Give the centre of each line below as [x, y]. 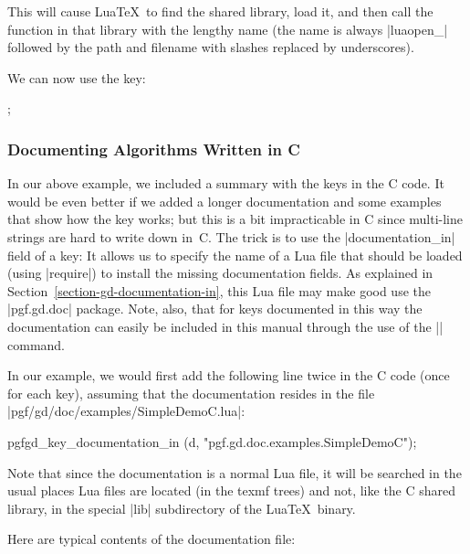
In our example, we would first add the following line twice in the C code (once [229, 375]
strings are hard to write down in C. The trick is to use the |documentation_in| [231, 236]
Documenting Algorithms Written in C [154, 149]
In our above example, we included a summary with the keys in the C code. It [226, 183]
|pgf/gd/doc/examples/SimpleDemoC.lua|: [126, 411]
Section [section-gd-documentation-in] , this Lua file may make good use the [219, 290]
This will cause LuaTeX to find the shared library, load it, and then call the [220, 11]
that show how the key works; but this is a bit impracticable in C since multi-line [235, 219]
